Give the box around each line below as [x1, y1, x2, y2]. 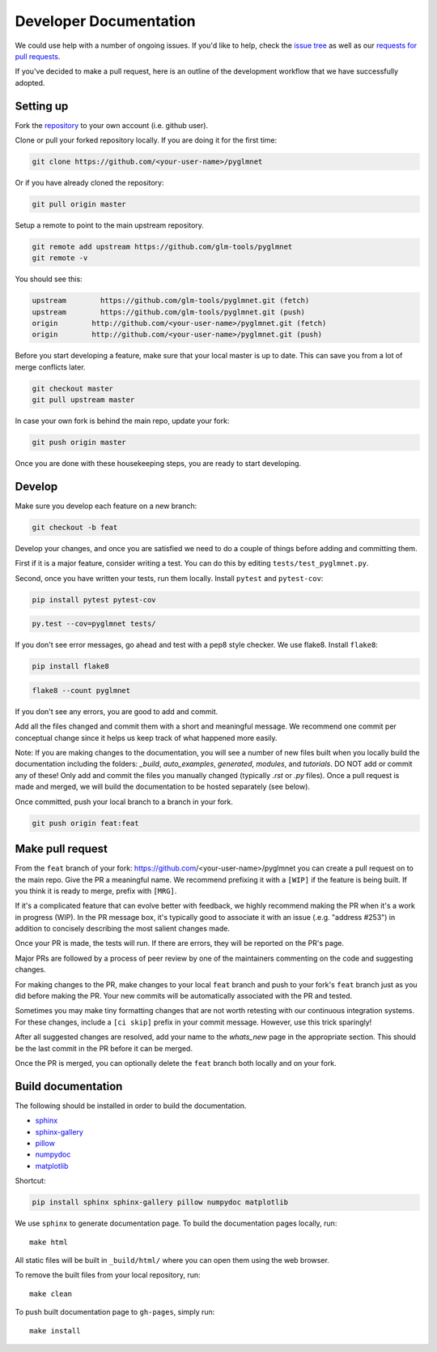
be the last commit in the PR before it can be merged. [15, 1043, 193, 1053]
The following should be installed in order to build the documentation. [15, 1101, 247, 1110]
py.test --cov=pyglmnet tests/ [32, 619, 157, 628]
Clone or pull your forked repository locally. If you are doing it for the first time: [15, 135, 278, 145]
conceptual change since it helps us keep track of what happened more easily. [15, 733, 278, 742]
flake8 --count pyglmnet [32, 686, 131, 695]
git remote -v [32, 254, 88, 263]
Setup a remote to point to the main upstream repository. [15, 220, 204, 230]
